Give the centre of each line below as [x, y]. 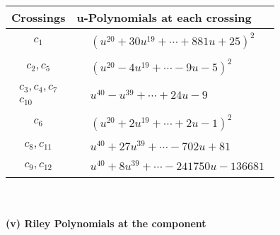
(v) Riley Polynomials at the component [106, 223]
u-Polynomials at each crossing [164, 17]
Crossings [39, 17]
